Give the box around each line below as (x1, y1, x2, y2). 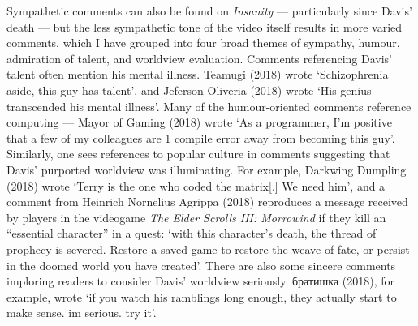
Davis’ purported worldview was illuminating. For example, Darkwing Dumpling (6, 161, 407, 178)
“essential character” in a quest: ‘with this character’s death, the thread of (6, 225, 377, 242)
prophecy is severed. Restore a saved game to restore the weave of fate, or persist (6, 240, 410, 257)
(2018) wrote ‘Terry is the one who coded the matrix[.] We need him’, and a (6, 177, 386, 194)
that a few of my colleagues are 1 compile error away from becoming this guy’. (6, 129, 395, 146)
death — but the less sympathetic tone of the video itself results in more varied (6, 18, 403, 35)
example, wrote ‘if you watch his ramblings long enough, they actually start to (6, 288, 397, 305)
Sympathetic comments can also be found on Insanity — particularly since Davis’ (6, 2, 412, 19)
